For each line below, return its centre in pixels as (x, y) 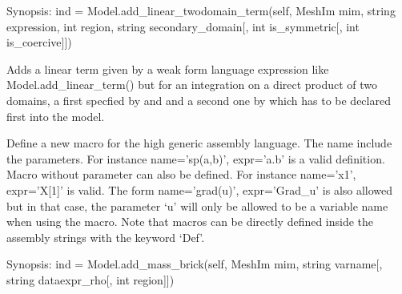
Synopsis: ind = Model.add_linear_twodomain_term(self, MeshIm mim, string (201, 10)
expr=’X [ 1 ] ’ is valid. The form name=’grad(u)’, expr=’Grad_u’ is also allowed (200, 189)
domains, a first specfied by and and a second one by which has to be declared (199, 100)
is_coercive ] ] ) (39, 42)
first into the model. (56, 116)
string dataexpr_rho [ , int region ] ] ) (90, 279)
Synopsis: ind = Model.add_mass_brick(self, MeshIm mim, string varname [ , (195, 264)
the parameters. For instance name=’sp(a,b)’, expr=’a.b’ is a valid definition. (196, 158)
